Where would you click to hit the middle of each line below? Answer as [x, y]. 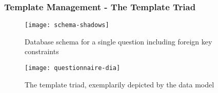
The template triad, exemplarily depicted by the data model [120, 84]
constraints [42, 51]
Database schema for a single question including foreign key [118, 41]
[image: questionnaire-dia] [73, 68]
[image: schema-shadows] [67, 25]
